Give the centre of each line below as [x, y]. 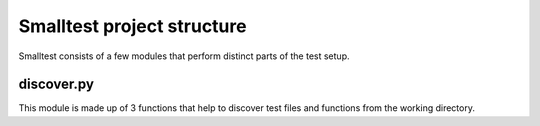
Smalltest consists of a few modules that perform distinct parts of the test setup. [184, 56]
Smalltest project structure [132, 26]
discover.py [56, 84]
